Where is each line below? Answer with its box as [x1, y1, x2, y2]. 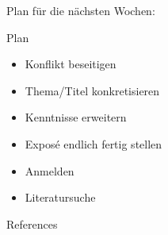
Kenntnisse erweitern [25, 109, 127, 125]
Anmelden [25, 162, 74, 179]
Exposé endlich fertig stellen [25, 135, 162, 152]
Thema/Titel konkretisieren [25, 82, 160, 98]
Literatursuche [25, 189, 96, 206]
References [6, 215, 58, 232]
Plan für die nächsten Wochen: [6, 2, 155, 18]
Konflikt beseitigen [25, 56, 116, 72]
